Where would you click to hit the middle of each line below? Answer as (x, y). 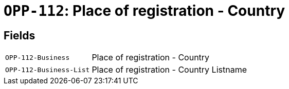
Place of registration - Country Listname (169, 70)
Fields (20, 35)
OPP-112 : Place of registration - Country (144, 11)
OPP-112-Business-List (48, 70)
